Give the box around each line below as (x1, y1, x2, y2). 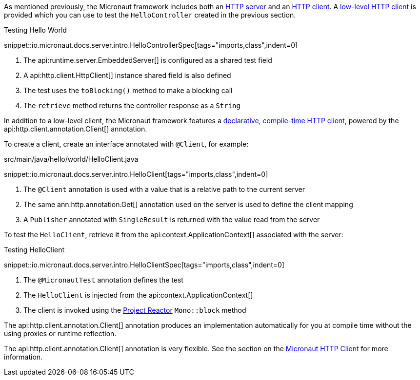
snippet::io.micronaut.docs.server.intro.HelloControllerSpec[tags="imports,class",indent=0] (4, 41, 298, 49)
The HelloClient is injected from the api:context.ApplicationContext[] (23, 291, 253, 299)
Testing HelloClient (4, 246, 65, 254)
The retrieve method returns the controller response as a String (23, 101, 240, 110)
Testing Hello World (4, 26, 67, 34)
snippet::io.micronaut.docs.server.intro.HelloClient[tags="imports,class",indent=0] (4, 170, 268, 178)
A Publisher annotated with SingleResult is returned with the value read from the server (23, 215, 320, 224)
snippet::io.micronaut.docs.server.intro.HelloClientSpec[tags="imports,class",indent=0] (4, 261, 284, 269)
